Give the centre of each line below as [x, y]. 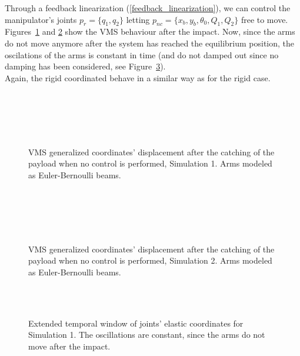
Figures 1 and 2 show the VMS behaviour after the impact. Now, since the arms [150, 31]
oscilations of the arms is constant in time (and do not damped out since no [142, 54]
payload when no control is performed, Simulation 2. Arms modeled [150, 260]
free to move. [264, 19]
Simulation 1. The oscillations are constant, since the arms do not [147, 335]
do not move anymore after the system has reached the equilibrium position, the [150, 43]
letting [138, 19]
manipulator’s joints [41, 19]
